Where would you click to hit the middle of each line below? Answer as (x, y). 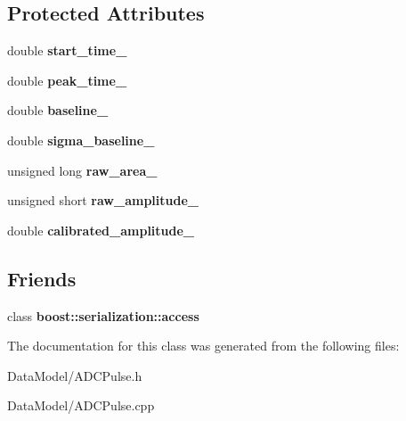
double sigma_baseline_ (81, 140)
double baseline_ (58, 110)
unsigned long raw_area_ (82, 170)
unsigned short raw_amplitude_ (103, 200)
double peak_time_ (67, 80)
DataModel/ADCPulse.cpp (81, 405)
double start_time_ (67, 50)
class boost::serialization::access (103, 315)
